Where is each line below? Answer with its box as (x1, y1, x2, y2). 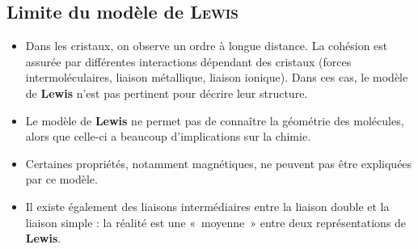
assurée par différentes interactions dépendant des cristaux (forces (25, 53, 352, 70)
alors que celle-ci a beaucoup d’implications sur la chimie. (25, 128, 311, 145)
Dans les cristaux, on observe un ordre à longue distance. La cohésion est (25, 37, 388, 54)
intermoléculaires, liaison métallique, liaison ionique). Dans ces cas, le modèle (25, 69, 408, 86)
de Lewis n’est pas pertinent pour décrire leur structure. (25, 84, 308, 101)
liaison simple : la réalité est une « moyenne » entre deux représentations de (25, 213, 407, 230)
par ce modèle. (25, 171, 98, 188)
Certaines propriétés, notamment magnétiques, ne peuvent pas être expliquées (25, 154, 412, 171)
